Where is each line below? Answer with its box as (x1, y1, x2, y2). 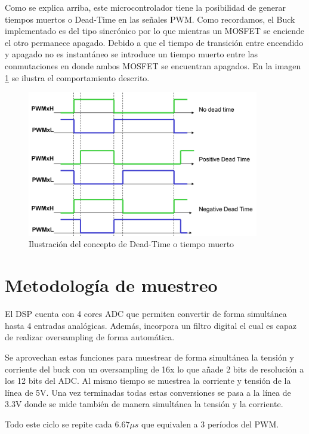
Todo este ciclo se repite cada (5, 417, 112, 430)
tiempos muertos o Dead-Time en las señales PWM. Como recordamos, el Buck (5, 13, 295, 25)
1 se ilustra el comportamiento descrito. (5, 71, 150, 84)
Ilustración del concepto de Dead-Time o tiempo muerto (29, 238, 234, 250)
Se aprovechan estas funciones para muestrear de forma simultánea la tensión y (5, 350, 294, 363)
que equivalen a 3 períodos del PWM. (141, 417, 279, 430)
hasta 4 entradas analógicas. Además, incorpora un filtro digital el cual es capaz (5, 319, 296, 331)
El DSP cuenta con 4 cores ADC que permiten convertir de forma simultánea (5, 307, 287, 320)
